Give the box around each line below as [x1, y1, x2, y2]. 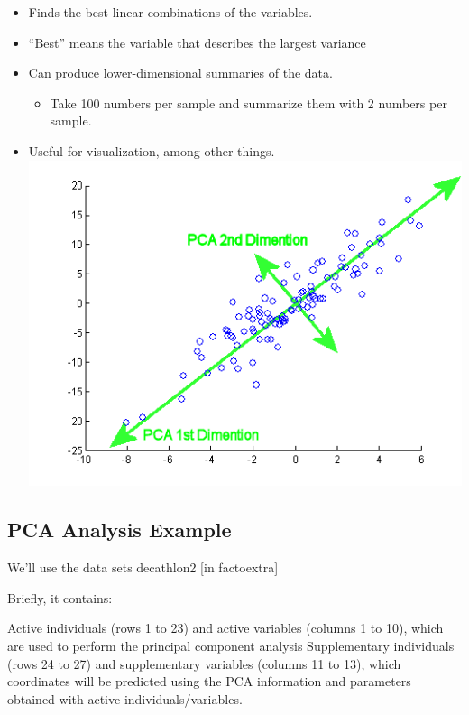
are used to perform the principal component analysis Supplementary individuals [7, 636, 455, 655]
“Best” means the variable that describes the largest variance [28, 32, 366, 51]
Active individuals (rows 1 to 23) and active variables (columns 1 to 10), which [7, 618, 444, 637]
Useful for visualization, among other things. [28, 141, 275, 160]
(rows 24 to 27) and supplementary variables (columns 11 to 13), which [7, 654, 401, 673]
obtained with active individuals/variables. [7, 689, 243, 708]
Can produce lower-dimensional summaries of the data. [28, 63, 333, 82]
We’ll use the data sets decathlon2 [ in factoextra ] [7, 558, 279, 577]
